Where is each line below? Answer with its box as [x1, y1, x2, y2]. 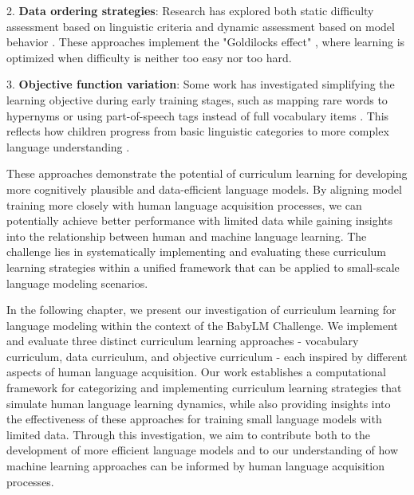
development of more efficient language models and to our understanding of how [6, 442, 399, 458]
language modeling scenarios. [6, 274, 148, 291]
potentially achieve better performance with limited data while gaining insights [6, 212, 393, 229]
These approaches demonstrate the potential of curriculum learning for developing [6, 165, 408, 182]
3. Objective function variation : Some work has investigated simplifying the [6, 76, 395, 92]
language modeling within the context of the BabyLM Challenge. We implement [6, 316, 398, 333]
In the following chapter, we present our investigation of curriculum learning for [6, 301, 396, 318]
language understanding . [6, 138, 130, 155]
